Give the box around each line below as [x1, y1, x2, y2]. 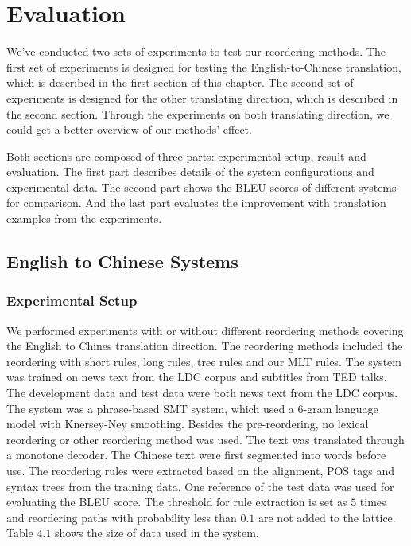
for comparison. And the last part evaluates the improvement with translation [6, 194, 386, 211]
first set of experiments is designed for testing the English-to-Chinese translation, [6, 58, 401, 75]
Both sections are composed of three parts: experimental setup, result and [6, 147, 366, 164]
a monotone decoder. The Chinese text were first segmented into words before [6, 447, 386, 463]
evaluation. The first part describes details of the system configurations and [6, 163, 374, 180]
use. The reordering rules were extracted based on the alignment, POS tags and [6, 462, 394, 478]
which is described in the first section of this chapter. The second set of [6, 74, 354, 91]
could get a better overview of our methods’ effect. [6, 121, 252, 138]
